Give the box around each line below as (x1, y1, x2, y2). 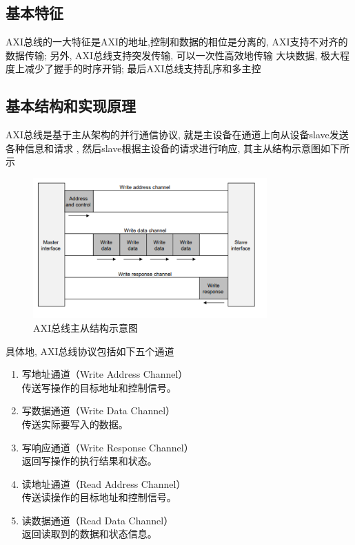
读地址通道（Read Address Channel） (21, 476, 186, 491)
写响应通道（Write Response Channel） (21, 440, 194, 454)
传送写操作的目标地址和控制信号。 (21, 380, 176, 394)
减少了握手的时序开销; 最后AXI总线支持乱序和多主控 (24, 61, 261, 76)
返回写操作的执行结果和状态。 (21, 453, 157, 468)
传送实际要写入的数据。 (21, 416, 128, 431)
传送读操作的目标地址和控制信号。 (21, 490, 176, 504)
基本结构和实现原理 (6, 95, 136, 116)
